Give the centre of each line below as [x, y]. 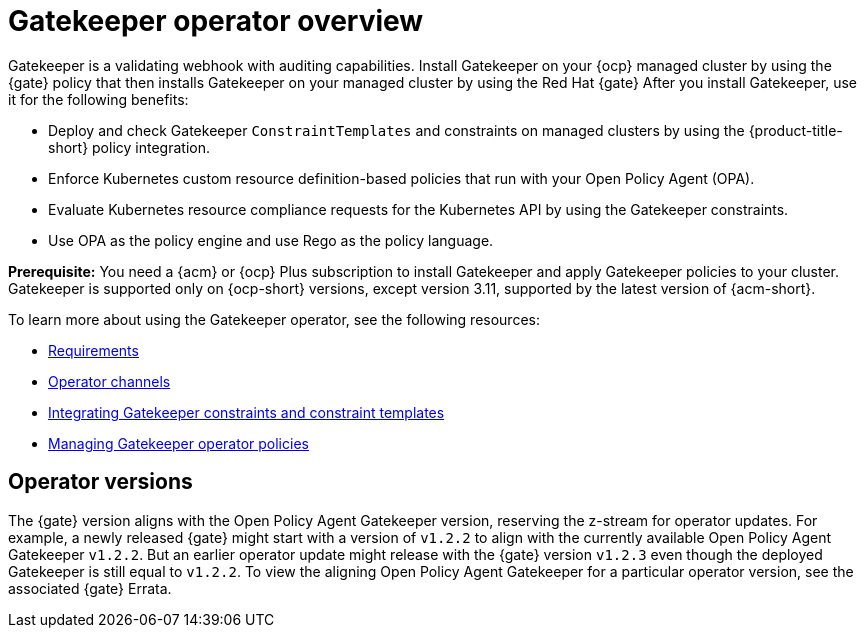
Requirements [93, 350]
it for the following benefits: [98, 99]
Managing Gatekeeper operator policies [178, 443]
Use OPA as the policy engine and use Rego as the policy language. [271, 240]
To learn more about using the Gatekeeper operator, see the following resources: [274, 319]
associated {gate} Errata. [90, 588]
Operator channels [109, 381]
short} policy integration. [129, 147]
